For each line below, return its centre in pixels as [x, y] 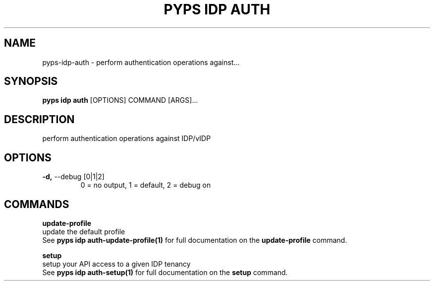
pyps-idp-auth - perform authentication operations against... [141, 62]
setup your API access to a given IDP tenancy [116, 264]
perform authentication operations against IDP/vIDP [127, 139]
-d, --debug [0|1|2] [73, 177]
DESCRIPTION [39, 119]
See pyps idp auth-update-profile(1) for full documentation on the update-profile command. [195, 240]
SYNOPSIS [31, 81]
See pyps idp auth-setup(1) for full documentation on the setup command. [165, 272]
